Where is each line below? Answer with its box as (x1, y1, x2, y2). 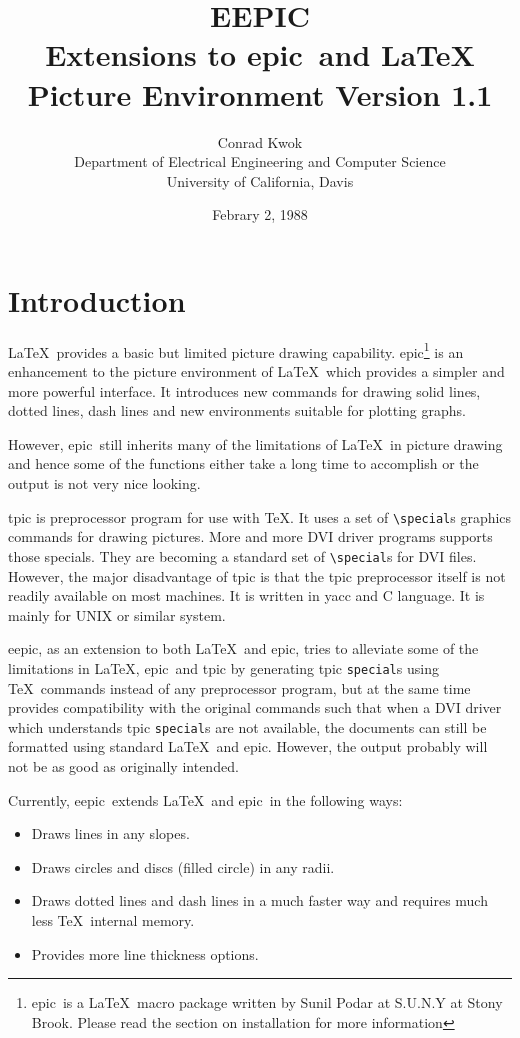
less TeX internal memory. (31, 909, 195, 930)
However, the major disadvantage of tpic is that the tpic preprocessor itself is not (8, 565, 506, 586)
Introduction (8, 279, 186, 320)
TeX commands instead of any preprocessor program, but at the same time (8, 677, 471, 698)
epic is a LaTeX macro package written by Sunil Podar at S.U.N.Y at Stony (31, 992, 503, 1013)
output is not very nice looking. (8, 473, 201, 494)
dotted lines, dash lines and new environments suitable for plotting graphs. (8, 400, 466, 421)
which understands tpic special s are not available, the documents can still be (8, 716, 487, 737)
